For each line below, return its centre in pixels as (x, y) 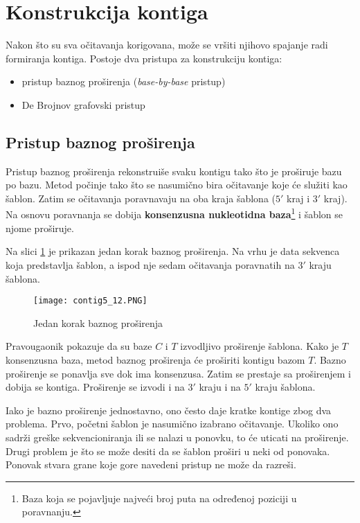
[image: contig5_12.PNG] (90, 301)
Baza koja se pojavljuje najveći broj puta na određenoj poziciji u (159, 498)
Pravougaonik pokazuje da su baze (79, 346)
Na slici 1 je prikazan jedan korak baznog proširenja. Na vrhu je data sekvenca (173, 251)
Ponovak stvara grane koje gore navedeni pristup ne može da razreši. (151, 464)
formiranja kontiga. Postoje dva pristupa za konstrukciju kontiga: (144, 58)
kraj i (298, 198)
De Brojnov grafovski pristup (83, 104)
